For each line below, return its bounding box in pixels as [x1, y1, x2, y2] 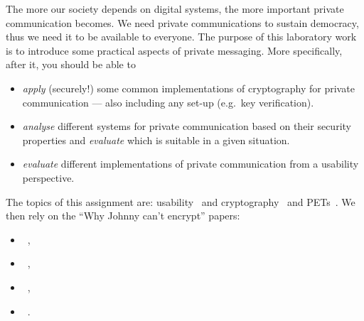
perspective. [22, 170, 75, 185]
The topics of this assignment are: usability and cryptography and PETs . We [6, 194, 355, 209]
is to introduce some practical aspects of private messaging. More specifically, [6, 43, 343, 58]
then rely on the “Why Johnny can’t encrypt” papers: [6, 208, 240, 223]
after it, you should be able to [6, 57, 136, 72]
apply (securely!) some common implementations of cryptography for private [22, 80, 355, 95]
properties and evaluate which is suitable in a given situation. [22, 132, 290, 147]
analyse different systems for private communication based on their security [22, 119, 351, 134]
